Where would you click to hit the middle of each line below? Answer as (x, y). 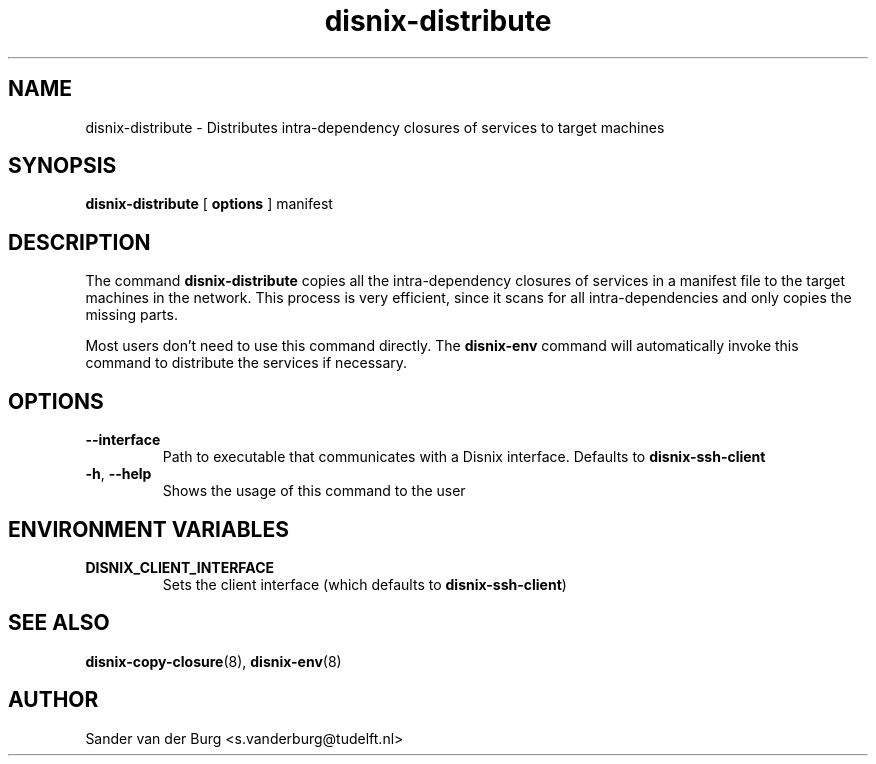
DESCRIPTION (79, 242)
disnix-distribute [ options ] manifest (209, 204)
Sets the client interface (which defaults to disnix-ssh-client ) (364, 584)
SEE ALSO (59, 623)
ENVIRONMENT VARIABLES (148, 529)
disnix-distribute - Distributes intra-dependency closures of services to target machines (375, 127)
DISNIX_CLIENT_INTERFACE (180, 567)
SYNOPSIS (62, 166)
